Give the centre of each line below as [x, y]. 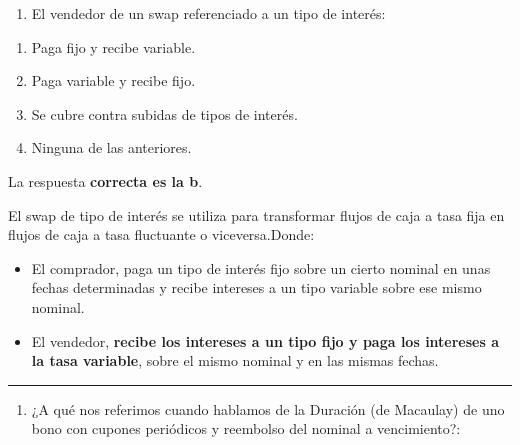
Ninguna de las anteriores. [111, 147]
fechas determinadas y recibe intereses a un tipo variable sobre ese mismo [256, 287]
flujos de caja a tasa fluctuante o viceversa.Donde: [161, 234]
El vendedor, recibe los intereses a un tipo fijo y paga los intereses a [265, 340]
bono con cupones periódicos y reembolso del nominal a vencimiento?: [246, 428]
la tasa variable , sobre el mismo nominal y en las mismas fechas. [235, 360]
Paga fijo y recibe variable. [113, 46]
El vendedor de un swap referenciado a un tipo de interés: [208, 13]
